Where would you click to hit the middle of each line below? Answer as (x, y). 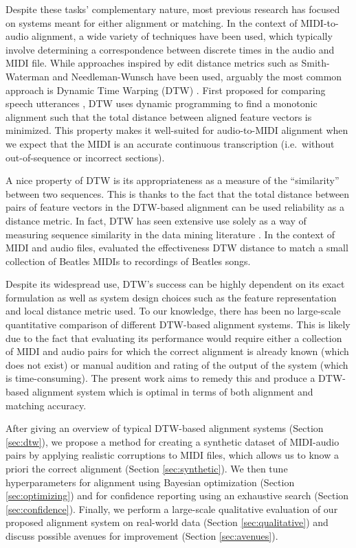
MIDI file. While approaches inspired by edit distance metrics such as (152, 63)
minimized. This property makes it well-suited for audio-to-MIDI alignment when (177, 130)
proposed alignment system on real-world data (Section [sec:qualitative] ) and (167, 522)
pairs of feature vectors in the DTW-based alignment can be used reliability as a (175, 207)
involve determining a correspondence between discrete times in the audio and (170, 49)
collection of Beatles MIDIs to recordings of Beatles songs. (128, 261)
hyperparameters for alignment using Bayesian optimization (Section (150, 482)
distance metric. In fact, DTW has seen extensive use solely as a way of (156, 220)
